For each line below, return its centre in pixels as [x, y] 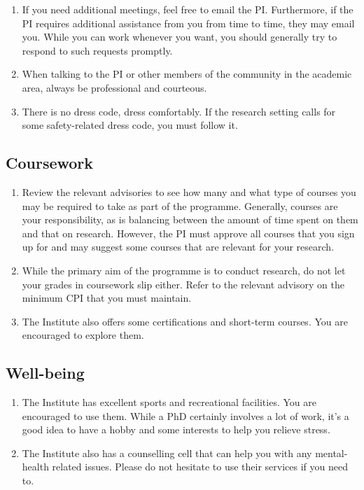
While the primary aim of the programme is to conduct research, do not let [184, 270]
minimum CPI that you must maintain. [107, 298]
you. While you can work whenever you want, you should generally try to [180, 37]
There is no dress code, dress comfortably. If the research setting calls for [179, 111]
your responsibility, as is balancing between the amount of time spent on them [190, 219]
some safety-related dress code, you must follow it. [130, 125]
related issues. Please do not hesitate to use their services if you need [200, 467]
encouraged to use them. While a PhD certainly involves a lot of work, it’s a [185, 415]
